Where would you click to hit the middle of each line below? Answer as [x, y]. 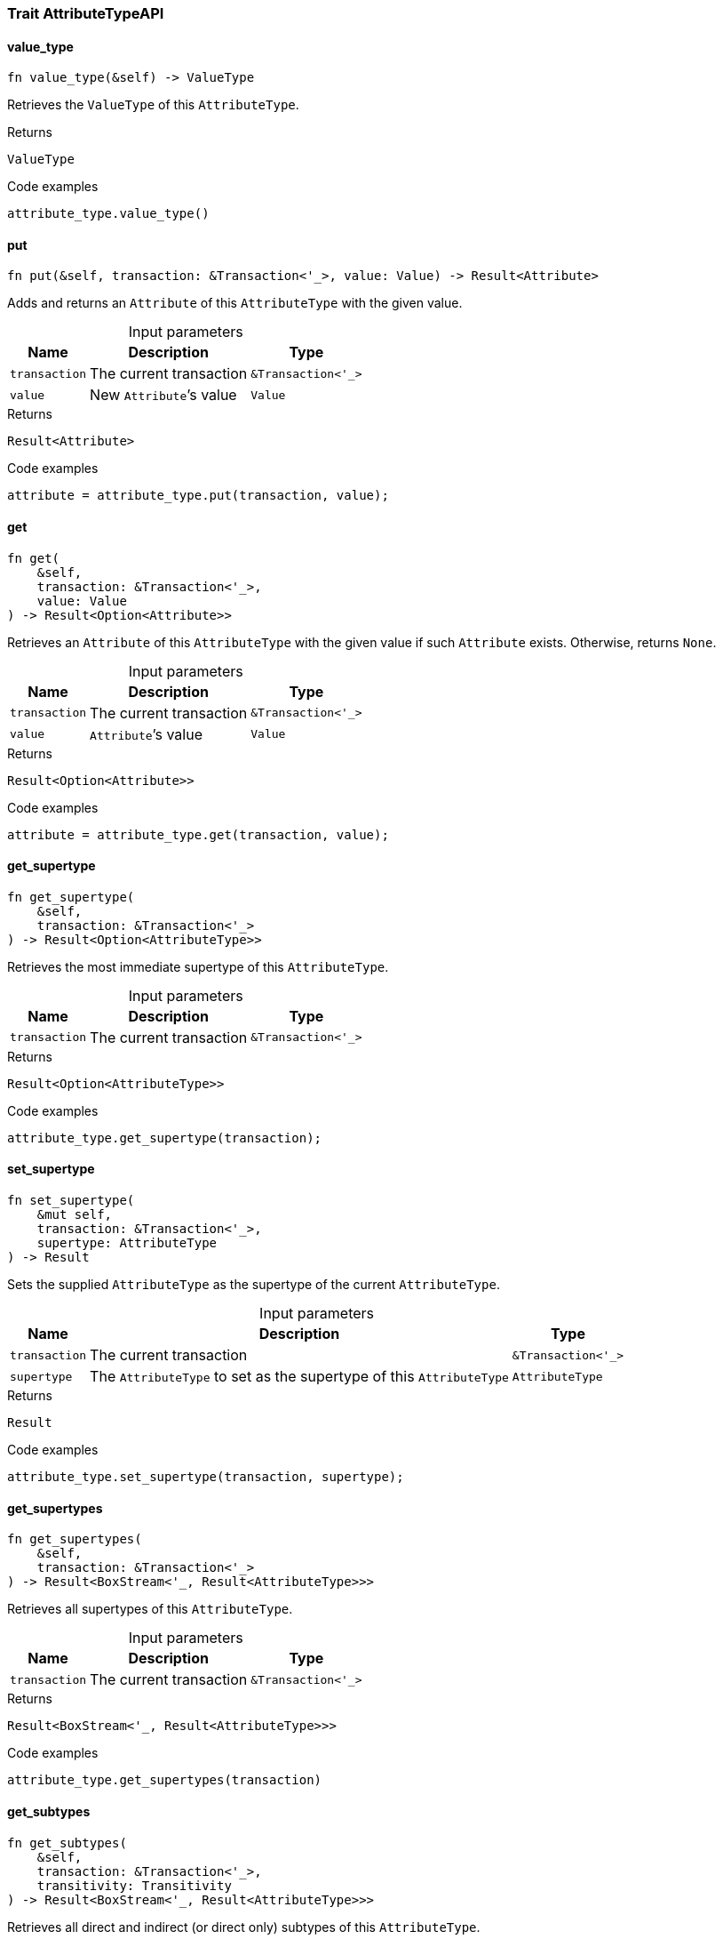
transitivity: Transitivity [134, 1885]
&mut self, [75, 1215]
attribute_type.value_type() [108, 214]
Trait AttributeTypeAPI [86, 13]
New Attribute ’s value [163, 395]
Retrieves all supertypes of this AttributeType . [150, 1609]
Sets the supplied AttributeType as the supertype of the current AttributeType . [254, 1285]
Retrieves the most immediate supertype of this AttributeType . [198, 966]
